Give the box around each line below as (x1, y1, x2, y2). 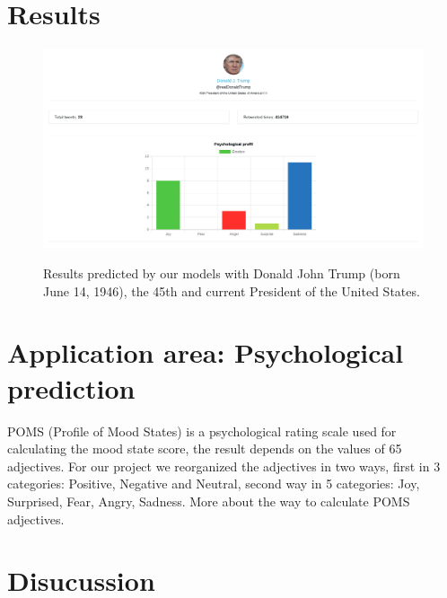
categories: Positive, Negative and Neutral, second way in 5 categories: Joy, (7, 474, 420, 493)
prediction (7, 369, 136, 406)
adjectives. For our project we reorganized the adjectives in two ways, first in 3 (7, 456, 441, 475)
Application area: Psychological (7, 334, 404, 371)
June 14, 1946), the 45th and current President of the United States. (43, 281, 420, 300)
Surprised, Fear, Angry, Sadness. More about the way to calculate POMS (7, 491, 410, 510)
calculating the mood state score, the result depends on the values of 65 (7, 439, 402, 458)
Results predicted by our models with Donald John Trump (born (43, 264, 400, 283)
